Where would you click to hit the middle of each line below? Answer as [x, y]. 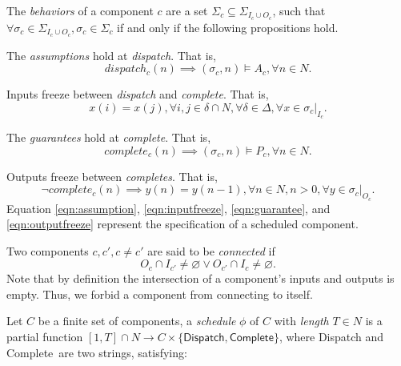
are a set [187, 10]
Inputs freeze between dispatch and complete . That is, [138, 94]
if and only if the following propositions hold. [228, 27]
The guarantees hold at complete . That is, [109, 137]
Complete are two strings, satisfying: [97, 352]
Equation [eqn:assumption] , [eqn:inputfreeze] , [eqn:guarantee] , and [168, 208]
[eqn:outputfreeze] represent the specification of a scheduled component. [182, 224]
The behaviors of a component [80, 10]
